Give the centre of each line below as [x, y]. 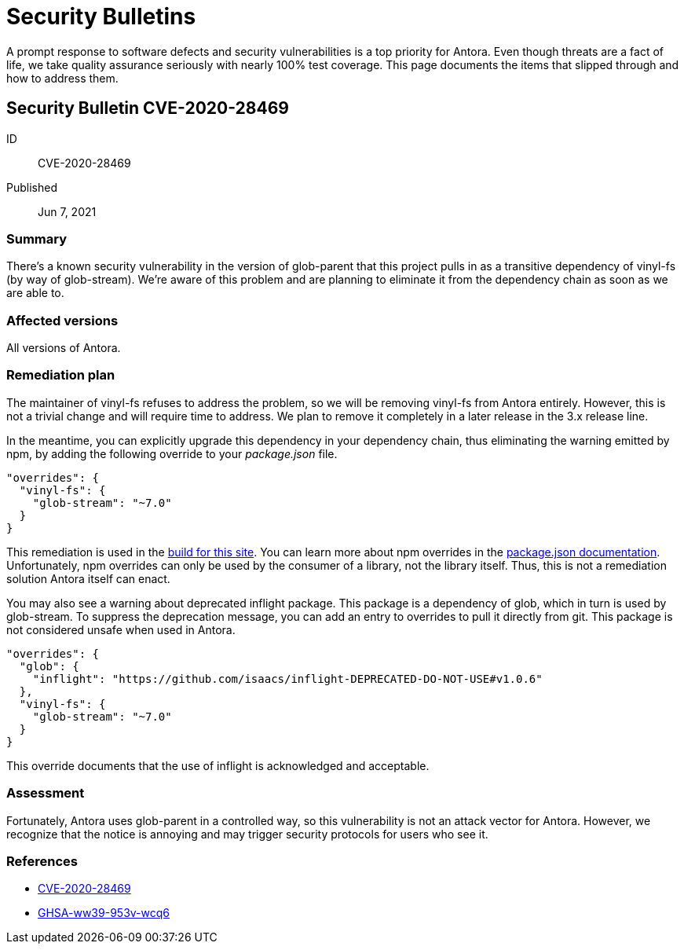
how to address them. [62, 78]
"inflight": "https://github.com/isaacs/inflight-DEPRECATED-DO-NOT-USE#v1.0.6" [287, 679]
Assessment [46, 793]
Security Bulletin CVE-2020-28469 [148, 108]
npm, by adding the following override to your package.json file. [172, 453]
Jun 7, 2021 [67, 211]
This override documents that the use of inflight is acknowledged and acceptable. [218, 765]
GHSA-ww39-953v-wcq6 [104, 913]
